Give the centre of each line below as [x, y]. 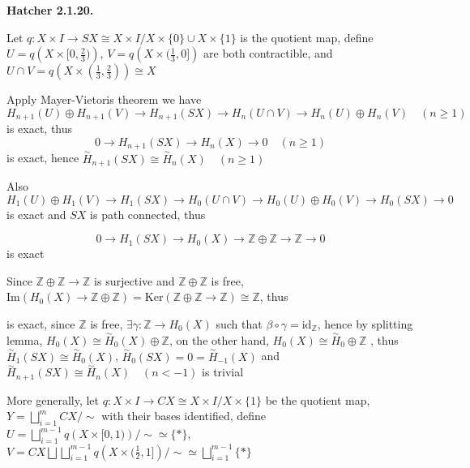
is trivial [223, 372]
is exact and [36, 214]
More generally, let [53, 399]
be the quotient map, [318, 399]
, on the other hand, [219, 339]
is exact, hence [43, 158]
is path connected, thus [148, 214]
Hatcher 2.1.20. [50, 10]
